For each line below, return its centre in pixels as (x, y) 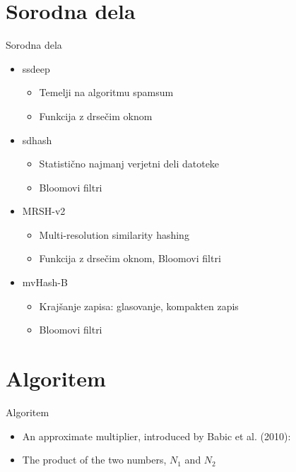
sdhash (37, 140)
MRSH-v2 (44, 211)
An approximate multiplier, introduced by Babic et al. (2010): (156, 436)
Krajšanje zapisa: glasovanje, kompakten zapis (139, 306)
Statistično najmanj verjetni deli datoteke (129, 164)
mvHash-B (45, 282)
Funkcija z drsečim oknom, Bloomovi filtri (130, 258)
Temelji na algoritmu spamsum (106, 92)
